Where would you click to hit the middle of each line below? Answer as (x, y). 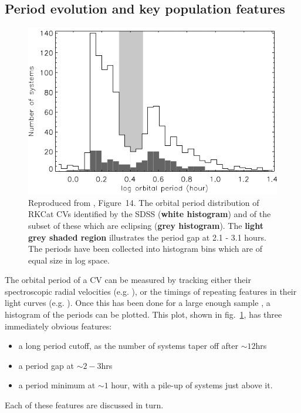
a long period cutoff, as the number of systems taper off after (128, 346)
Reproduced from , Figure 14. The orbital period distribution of (144, 202)
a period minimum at (57, 385)
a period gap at (46, 365)
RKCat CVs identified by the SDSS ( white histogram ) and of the (150, 214)
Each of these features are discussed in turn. (84, 405)
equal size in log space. (69, 260)
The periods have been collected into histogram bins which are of (145, 249)
